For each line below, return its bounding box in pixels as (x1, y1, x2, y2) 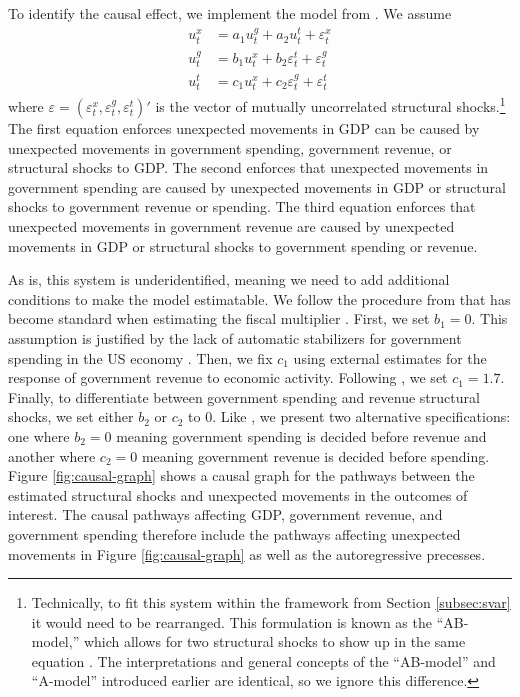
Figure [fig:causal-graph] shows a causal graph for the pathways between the (8, 465, 475, 486)
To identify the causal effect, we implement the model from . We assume (8, 3, 452, 23)
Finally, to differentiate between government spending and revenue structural (8, 386, 480, 407)
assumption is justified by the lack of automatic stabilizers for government (8, 327, 462, 348)
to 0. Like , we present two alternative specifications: (188, 406, 511, 427)
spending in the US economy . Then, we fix (8, 347, 273, 368)
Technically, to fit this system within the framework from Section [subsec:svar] (31, 592, 511, 613)
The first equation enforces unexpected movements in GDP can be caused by (8, 118, 480, 139)
